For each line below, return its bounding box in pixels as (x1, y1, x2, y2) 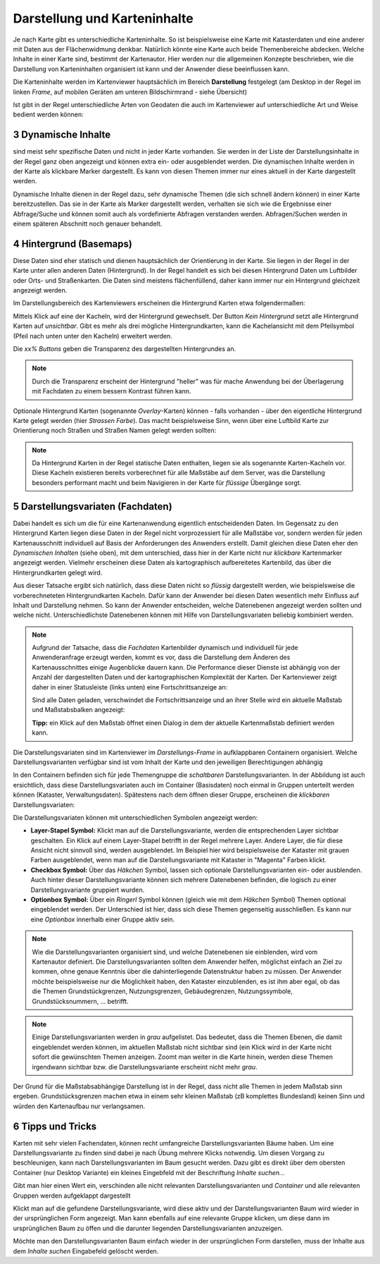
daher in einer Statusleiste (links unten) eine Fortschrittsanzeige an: (32, 682, 228, 691)
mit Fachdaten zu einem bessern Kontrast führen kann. (32, 387, 191, 395)
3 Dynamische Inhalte (13, 129, 111, 141)
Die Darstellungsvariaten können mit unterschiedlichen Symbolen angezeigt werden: (13, 813, 258, 821)
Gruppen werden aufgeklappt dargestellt (13, 1191, 131, 1200)
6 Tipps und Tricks (13, 1120, 97, 1132)
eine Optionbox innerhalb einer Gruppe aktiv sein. (30, 915, 175, 924)
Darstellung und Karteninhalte (13, 11, 194, 26)
